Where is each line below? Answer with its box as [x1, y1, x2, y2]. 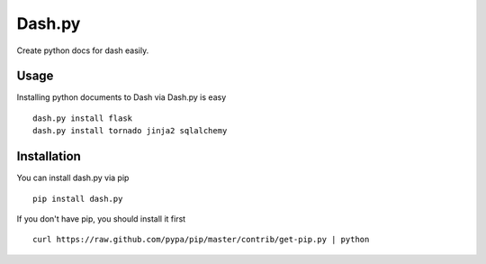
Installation [16, 149, 81, 164]
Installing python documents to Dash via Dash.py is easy [16, 92, 227, 103]
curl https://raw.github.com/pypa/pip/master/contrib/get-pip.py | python [32, 234, 370, 245]
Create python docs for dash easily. [16, 45, 149, 56]
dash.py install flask [32, 113, 133, 123]
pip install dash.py [32, 194, 123, 204]
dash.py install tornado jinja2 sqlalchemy [32, 126, 228, 136]
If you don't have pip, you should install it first [16, 213, 186, 224]
